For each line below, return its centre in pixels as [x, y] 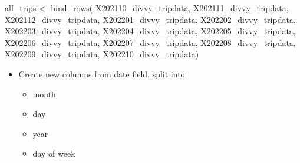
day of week [54, 153]
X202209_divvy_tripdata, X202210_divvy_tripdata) [102, 54]
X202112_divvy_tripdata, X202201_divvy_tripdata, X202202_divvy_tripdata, [150, 19]
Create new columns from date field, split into [102, 74]
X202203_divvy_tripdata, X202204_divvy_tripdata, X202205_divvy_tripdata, [150, 31]
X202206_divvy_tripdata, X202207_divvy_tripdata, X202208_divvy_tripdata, [150, 42]
